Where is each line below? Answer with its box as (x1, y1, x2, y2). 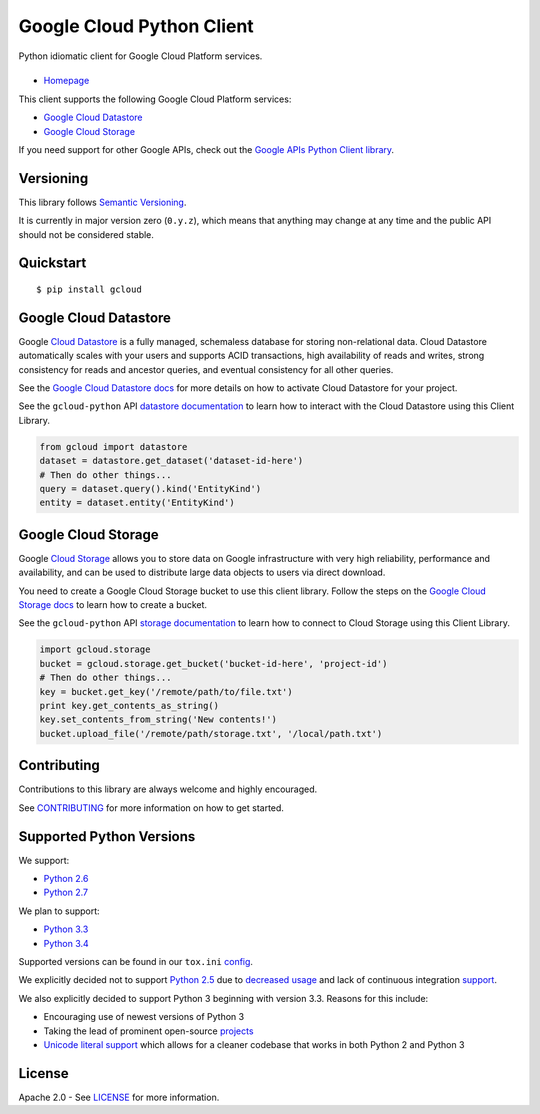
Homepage (43, 75, 90, 87)
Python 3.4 (43, 937, 89, 949)
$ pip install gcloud (36, 284, 142, 295)
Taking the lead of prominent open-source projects (43, 1025, 254, 1037)
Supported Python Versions (18, 828, 196, 845)
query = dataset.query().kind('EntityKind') (39, 483, 262, 495)
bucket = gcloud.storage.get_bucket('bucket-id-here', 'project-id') (39, 658, 388, 669)
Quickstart (18, 255, 87, 272)
